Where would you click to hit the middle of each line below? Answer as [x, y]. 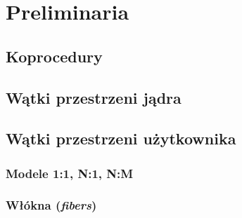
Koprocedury [54, 56]
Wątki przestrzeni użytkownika [121, 138]
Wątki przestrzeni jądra [94, 97]
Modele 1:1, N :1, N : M [70, 173]
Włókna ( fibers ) [51, 205]
